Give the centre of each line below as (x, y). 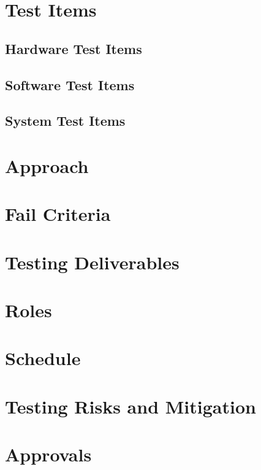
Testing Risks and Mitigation (130, 406)
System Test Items (65, 121)
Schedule (43, 358)
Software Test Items (70, 84)
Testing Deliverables (92, 262)
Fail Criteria (58, 214)
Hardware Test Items (74, 48)
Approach (47, 165)
